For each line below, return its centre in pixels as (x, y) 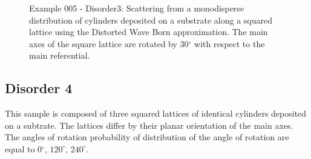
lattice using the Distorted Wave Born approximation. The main (149, 32)
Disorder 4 (39, 88)
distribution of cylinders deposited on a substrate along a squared (151, 20)
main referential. (60, 55)
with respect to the (230, 43)
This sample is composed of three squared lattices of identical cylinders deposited (156, 113)
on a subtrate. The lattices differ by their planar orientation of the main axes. (149, 125)
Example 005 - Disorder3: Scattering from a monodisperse (137, 8)
